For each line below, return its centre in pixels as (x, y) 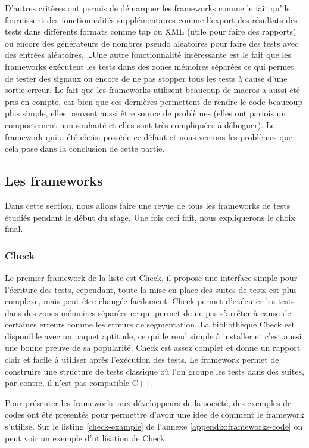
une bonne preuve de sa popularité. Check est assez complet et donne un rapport (153, 347)
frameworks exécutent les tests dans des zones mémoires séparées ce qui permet (149, 66)
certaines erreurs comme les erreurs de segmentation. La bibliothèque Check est (150, 324)
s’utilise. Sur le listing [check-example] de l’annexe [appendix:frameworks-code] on (154, 426)
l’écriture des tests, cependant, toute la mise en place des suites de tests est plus (151, 289)
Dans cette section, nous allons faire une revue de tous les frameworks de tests (148, 205)
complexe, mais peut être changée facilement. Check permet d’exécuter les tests (150, 301)
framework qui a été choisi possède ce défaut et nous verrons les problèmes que (149, 136)
